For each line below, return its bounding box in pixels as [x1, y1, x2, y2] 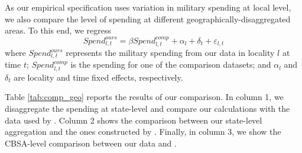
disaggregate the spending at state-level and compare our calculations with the [5, 102, 290, 115]
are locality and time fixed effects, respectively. [14, 71, 183, 83]
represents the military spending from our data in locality [66, 46, 275, 59]
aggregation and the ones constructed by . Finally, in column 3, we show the [5, 125, 281, 138]
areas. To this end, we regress [5, 24, 112, 36]
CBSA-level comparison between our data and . [5, 137, 177, 149]
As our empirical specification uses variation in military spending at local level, [5, 1, 291, 13]
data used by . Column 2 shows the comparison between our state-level [5, 114, 262, 126]
